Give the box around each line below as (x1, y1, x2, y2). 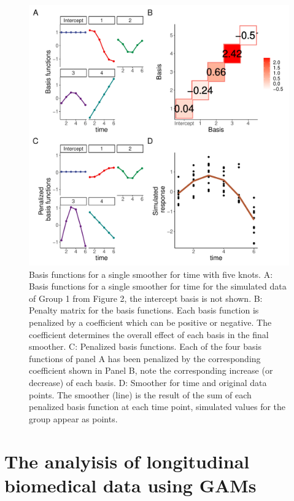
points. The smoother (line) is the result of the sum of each (29, 388, 252, 401)
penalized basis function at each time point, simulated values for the (29, 400, 286, 413)
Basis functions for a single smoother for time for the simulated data (29, 280, 287, 293)
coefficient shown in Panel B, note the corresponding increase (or (29, 364, 273, 377)
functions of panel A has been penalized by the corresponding (29, 352, 261, 365)
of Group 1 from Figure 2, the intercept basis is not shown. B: (29, 291, 263, 304)
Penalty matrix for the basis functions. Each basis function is (29, 304, 259, 317)
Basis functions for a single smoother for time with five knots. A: (29, 267, 273, 280)
